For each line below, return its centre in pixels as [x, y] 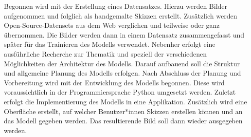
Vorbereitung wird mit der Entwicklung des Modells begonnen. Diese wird [114, 82]
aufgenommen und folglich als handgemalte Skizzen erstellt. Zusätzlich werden [121, 15]
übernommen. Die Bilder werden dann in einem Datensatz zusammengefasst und [124, 34]
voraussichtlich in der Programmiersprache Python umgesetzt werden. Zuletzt [120, 92]
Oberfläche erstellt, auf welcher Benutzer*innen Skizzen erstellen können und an [123, 111]
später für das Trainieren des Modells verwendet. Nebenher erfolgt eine [110, 44]
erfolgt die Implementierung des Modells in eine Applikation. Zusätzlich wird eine [125, 101]
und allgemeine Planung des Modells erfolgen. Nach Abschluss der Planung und [123, 73]
